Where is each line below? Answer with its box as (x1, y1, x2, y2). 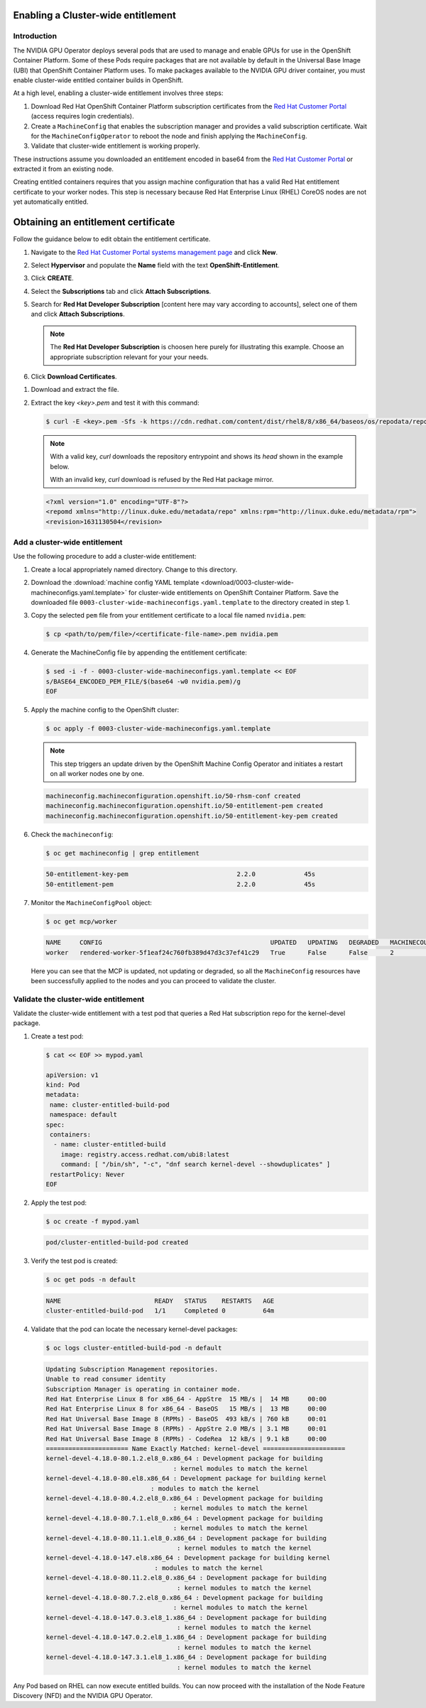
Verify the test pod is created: (31, 1257, 118, 1265)
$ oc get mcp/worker (45, 917, 117, 926)
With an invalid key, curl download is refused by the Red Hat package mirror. (50, 475, 274, 483)
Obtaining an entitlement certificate (13, 217, 175, 229)
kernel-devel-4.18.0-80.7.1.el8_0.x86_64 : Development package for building (45, 1514, 323, 1522)
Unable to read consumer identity (45, 1375, 166, 1384)
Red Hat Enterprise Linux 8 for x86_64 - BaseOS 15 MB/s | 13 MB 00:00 (45, 1405, 327, 1413)
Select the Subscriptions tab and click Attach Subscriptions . (31, 287, 212, 295)
